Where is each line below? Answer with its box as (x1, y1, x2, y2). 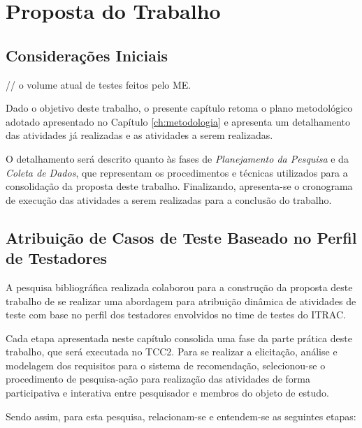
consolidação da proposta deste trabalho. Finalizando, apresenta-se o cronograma (6, 179, 353, 193)
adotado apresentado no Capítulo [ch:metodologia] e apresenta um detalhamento (6, 114, 350, 128)
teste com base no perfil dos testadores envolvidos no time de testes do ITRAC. (6, 307, 346, 322)
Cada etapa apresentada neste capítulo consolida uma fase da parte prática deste (6, 330, 352, 345)
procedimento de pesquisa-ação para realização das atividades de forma (6, 371, 311, 386)
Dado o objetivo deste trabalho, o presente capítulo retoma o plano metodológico (6, 101, 353, 115)
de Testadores (6, 247, 108, 269)
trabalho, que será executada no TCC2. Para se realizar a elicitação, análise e (6, 344, 338, 359)
